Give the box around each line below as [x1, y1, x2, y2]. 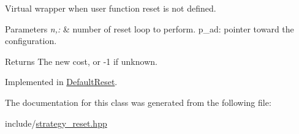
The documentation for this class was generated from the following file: [5, 95, 271, 108]
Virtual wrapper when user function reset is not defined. [5, 2, 216, 14]
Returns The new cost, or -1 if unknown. [5, 54, 157, 67]
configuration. [5, 34, 57, 47]
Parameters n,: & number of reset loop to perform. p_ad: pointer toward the [5, 22, 294, 35]
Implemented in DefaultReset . [5, 75, 118, 88]
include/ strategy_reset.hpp [5, 116, 107, 129]
